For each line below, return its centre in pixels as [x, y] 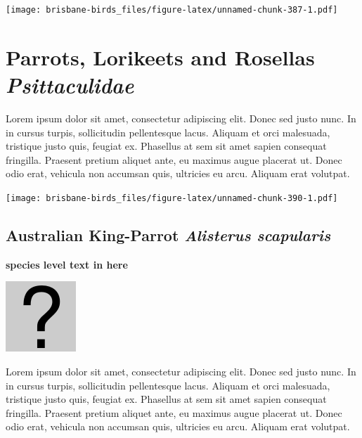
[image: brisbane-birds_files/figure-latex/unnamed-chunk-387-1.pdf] [172, 10]
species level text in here [67, 264]
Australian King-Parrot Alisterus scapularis [168, 234]
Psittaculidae [70, 85]
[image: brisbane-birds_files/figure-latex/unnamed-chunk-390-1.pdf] [172, 198]
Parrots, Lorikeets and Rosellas [160, 57]
